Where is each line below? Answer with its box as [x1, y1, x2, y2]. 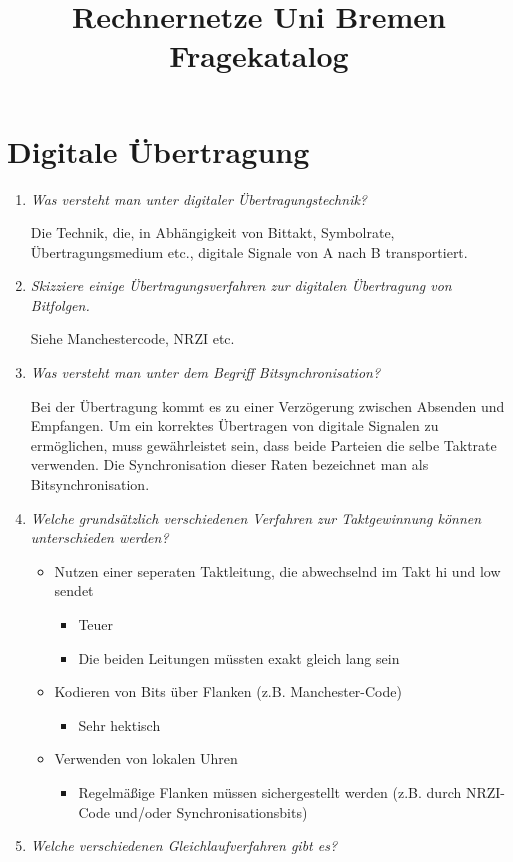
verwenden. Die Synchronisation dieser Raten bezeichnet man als [30, 454, 429, 475]
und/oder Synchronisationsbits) [114, 801, 308, 822]
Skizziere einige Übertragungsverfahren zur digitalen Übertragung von [30, 275, 452, 296]
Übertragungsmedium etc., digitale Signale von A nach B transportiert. [30, 241, 468, 262]
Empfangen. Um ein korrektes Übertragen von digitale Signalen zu [30, 415, 439, 436]
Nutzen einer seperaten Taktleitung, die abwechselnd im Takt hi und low [54, 560, 501, 581]
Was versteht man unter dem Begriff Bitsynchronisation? [30, 362, 381, 383]
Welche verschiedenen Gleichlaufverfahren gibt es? [30, 835, 338, 856]
